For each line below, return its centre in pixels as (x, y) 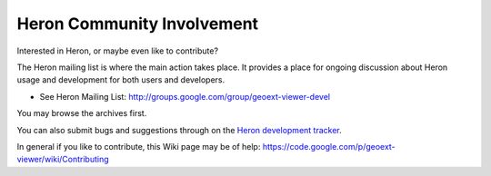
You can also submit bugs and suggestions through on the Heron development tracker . (180, 130)
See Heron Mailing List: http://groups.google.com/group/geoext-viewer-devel (185, 96)
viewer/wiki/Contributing (63, 160)
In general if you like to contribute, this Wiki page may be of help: (139, 146)
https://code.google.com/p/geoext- (329, 146)
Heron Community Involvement (138, 24)
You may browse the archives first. (82, 113)
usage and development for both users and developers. (121, 80)
